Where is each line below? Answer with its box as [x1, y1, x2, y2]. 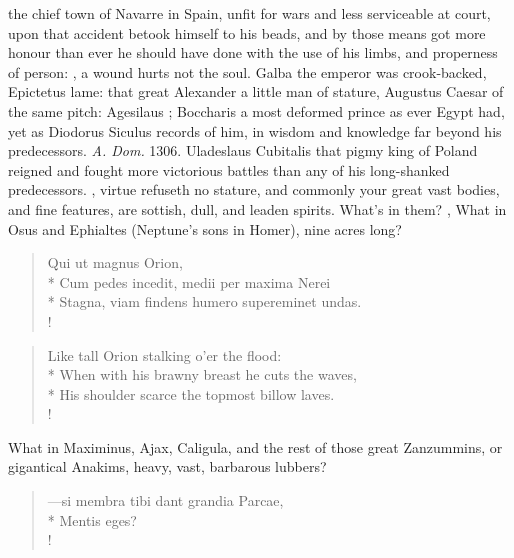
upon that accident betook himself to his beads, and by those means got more [8, 22, 486, 43]
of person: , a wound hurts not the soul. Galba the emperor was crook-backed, [8, 61, 487, 82]
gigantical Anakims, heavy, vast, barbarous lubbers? [8, 456, 327, 477]
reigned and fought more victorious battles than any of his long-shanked [8, 159, 450, 180]
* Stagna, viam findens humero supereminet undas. [47, 291, 362, 312]
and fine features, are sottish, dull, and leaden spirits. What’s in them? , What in [8, 198, 507, 219]
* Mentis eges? [47, 509, 137, 530]
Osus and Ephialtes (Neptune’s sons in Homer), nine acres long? [8, 218, 402, 239]
